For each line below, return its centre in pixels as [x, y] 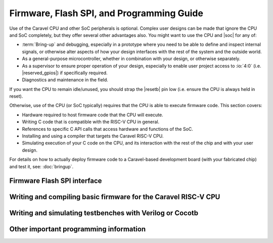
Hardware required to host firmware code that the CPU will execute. [93, 115]
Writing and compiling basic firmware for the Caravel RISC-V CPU [115, 197]
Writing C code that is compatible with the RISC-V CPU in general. [91, 122]
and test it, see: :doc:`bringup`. [41, 166]
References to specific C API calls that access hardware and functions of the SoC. [107, 129]
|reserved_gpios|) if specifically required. [65, 73]
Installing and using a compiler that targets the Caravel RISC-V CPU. [93, 136]
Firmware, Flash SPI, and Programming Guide [106, 13]
